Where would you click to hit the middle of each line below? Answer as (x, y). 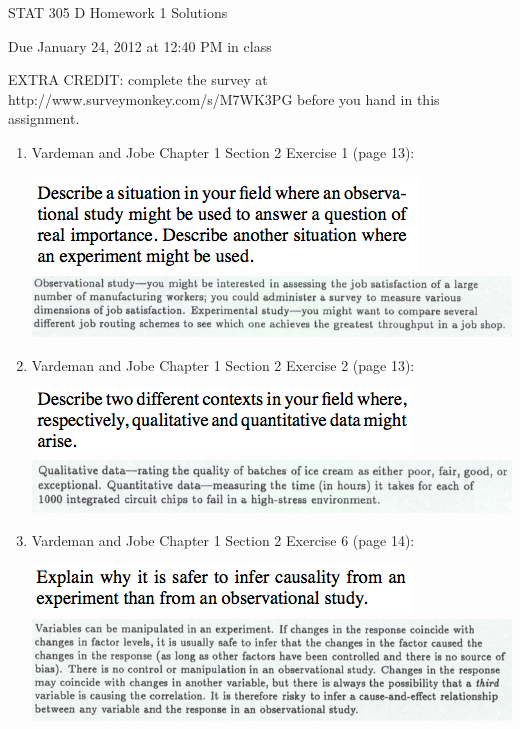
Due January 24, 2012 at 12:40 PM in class (140, 45)
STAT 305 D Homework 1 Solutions (118, 12)
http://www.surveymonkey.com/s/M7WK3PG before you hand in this (224, 98)
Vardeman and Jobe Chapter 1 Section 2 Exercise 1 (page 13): (223, 151)
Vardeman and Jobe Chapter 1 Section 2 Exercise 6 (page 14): (223, 540)
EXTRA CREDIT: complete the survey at (138, 79)
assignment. (44, 118)
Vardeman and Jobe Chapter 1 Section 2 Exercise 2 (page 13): (223, 364)
